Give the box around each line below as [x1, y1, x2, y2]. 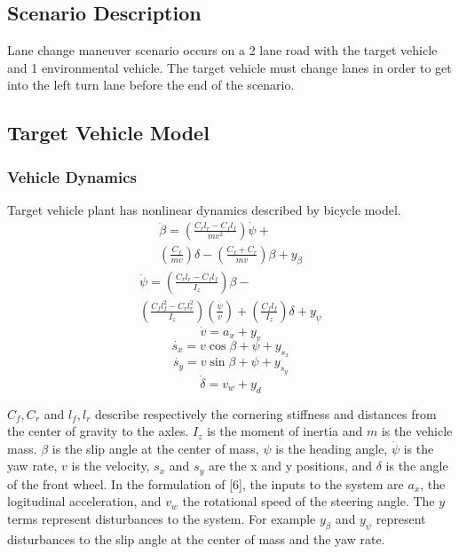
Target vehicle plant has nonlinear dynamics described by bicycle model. [7, 200, 401, 218]
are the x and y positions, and [208, 456, 373, 475]
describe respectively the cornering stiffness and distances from [95, 404, 437, 423]
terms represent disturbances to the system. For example [7, 510, 316, 528]
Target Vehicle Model [7, 119, 210, 146]
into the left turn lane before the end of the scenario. [7, 75, 295, 94]
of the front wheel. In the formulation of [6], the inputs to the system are [7, 474, 404, 493]
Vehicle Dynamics [7, 165, 138, 187]
